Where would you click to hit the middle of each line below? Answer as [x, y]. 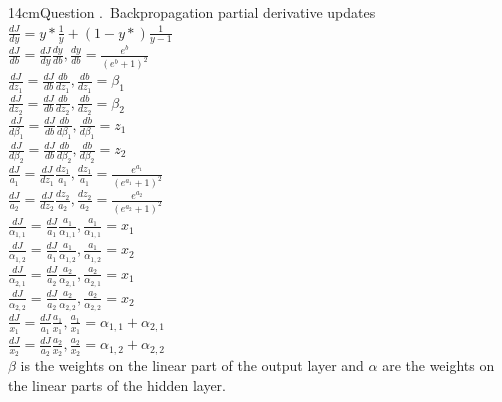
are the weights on [438, 365]
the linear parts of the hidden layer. [117, 385]
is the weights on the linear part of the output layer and [192, 365]
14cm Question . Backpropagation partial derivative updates [192, 12]
